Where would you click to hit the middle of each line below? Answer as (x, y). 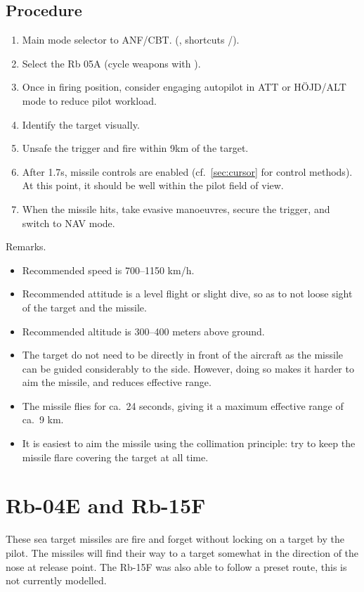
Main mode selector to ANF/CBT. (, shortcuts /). (131, 40)
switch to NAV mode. (69, 223)
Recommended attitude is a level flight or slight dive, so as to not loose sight (187, 294)
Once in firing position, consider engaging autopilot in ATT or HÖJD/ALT (184, 87)
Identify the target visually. (81, 124)
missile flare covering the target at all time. (115, 457)
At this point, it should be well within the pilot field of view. (153, 185)
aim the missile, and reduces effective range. (117, 382)
